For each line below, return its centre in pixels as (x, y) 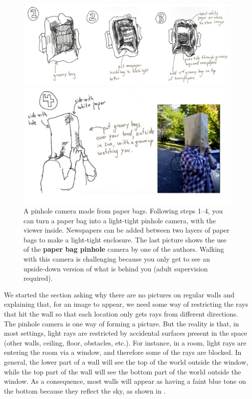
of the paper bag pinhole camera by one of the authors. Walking (124, 249)
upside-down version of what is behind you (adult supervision (116, 268)
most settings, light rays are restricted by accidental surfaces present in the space (126, 333)
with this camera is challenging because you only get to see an (117, 259)
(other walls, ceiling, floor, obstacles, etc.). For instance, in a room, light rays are (125, 342)
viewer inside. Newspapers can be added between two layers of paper (126, 230)
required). (38, 278)
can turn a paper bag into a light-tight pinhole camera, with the (120, 220)
